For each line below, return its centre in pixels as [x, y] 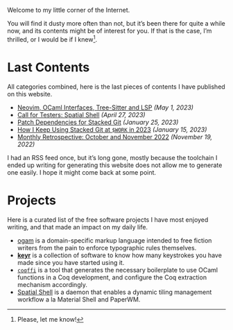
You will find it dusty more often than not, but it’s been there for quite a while [116, 23]
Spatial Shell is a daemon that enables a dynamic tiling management [114, 292]
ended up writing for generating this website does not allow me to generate [115, 165]
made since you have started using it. [71, 262]
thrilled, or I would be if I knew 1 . [52, 39]
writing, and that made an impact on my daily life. [77, 227]
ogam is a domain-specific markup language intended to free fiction [114, 240]
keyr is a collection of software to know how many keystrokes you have [119, 255]
